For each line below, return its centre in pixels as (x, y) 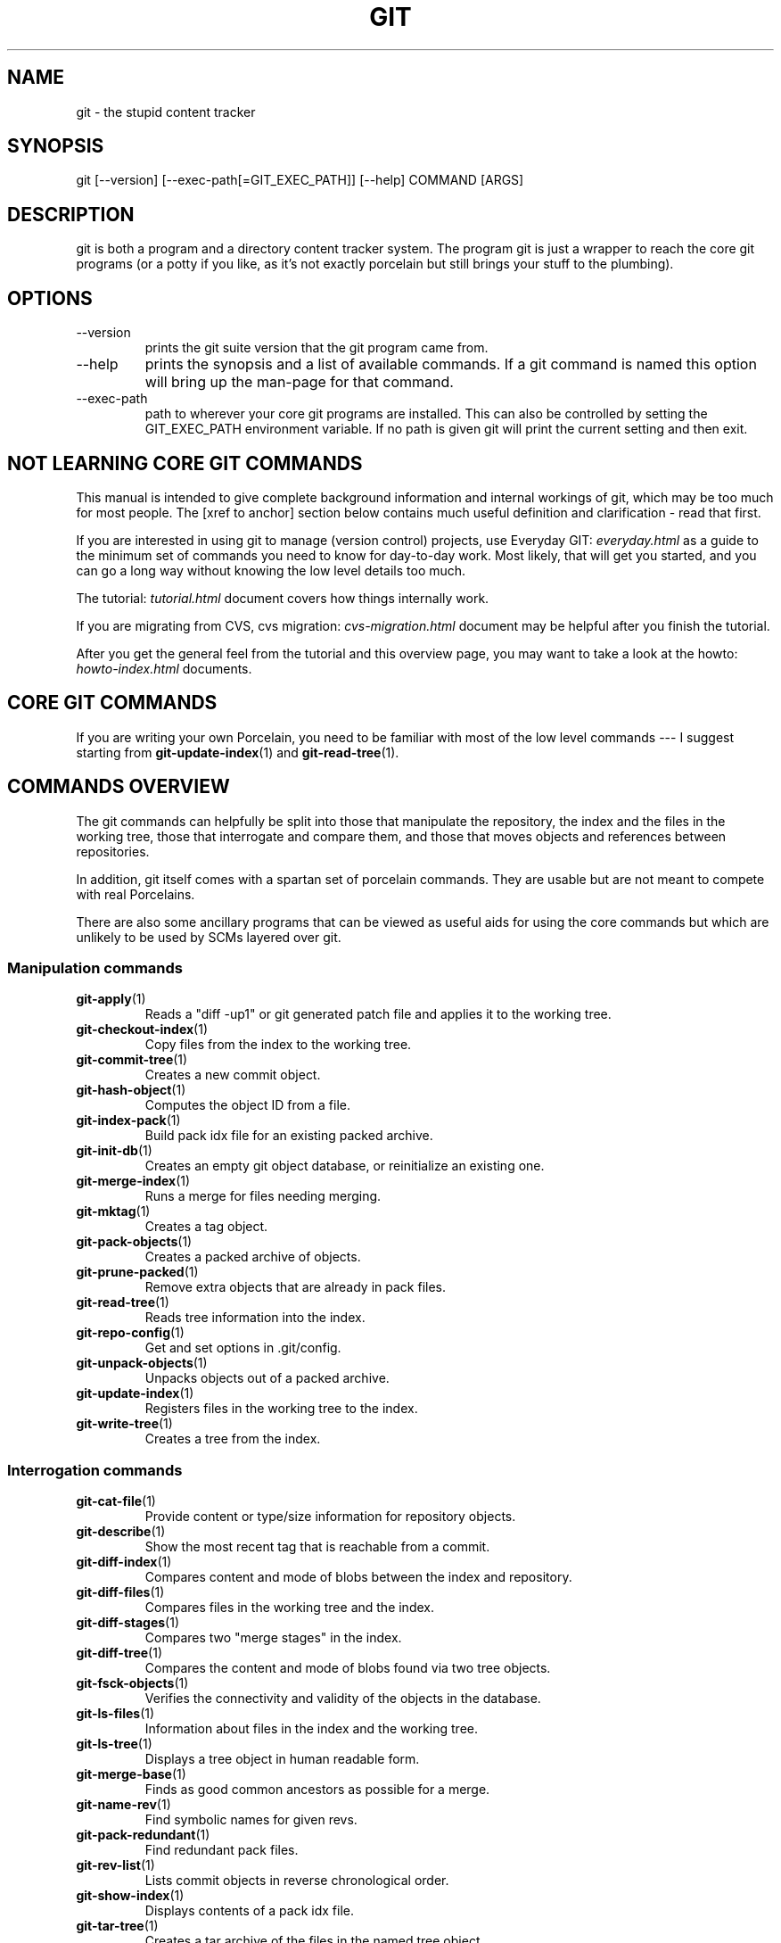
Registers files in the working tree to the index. (281, 1409)
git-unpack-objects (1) (142, 1363)
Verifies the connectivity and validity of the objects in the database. (343, 1699)
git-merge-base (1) (131, 1774)
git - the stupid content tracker (166, 112)
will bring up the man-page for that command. (299, 382)
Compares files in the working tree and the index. (289, 1608)
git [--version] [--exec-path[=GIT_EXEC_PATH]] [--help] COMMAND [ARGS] (300, 180)
